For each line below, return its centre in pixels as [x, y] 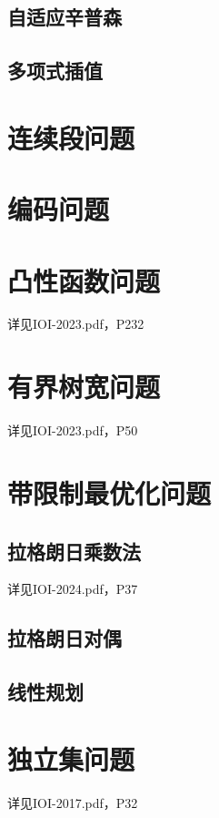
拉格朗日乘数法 [74, 551]
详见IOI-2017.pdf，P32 [73, 802]
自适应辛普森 [65, 17]
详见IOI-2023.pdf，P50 [73, 430]
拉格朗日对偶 [65, 638]
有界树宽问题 [84, 387]
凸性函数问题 [84, 280]
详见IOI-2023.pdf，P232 [76, 324]
